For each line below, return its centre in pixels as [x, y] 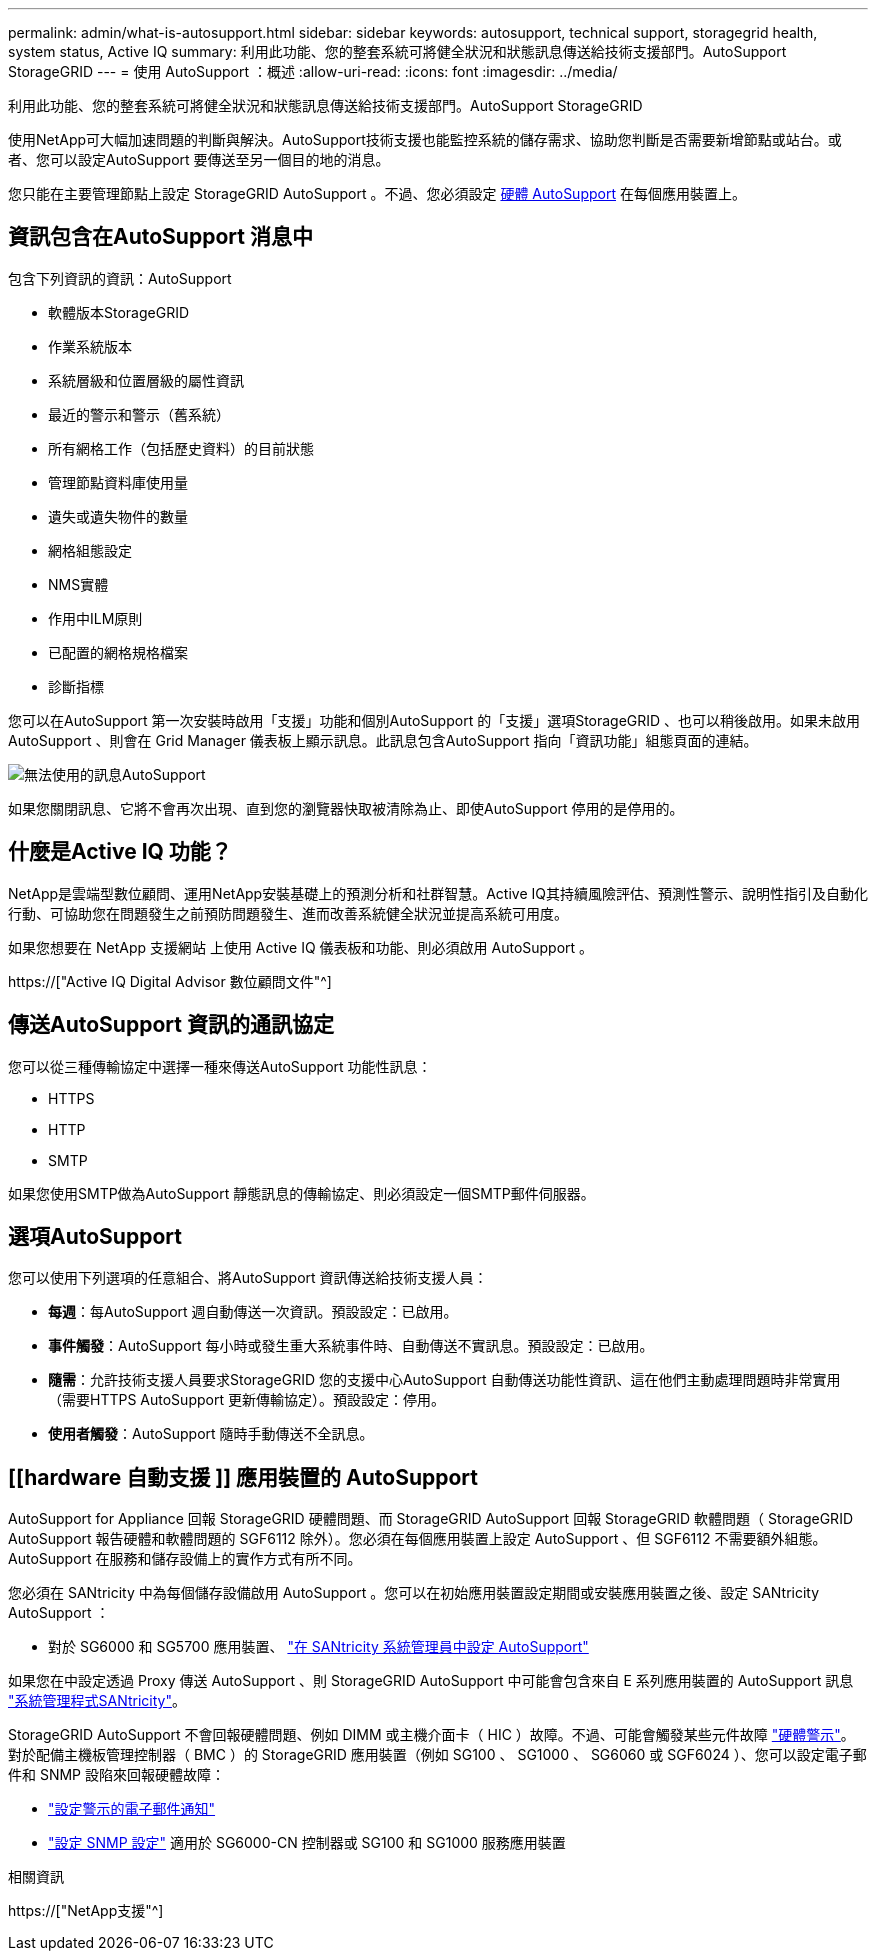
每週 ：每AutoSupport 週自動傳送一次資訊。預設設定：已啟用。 [253, 1312]
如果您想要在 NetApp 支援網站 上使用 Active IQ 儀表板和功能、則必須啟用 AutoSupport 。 [301, 947]
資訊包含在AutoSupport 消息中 [160, 237]
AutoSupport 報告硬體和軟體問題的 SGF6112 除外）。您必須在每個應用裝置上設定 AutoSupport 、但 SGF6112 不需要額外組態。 [417, 1539]
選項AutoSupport [95, 1236]
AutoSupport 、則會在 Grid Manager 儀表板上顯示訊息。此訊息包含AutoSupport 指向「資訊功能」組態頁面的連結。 [383, 740]
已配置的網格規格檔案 [118, 652]
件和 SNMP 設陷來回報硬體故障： [116, 1775]
